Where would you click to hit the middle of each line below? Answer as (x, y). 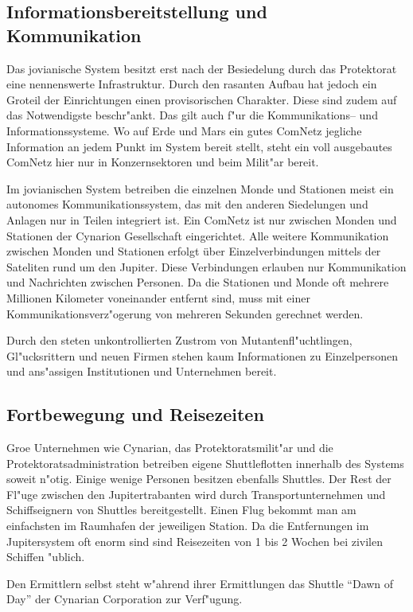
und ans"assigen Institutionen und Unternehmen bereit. (142, 371)
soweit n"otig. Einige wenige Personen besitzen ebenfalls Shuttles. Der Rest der (199, 479)
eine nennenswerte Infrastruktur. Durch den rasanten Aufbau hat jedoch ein (192, 84)
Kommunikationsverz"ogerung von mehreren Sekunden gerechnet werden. (185, 313)
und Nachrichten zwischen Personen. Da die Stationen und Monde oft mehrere (198, 282)
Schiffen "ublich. (46, 557)
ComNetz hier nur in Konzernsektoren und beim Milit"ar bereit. (163, 162)
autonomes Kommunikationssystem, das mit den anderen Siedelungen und (187, 204)
